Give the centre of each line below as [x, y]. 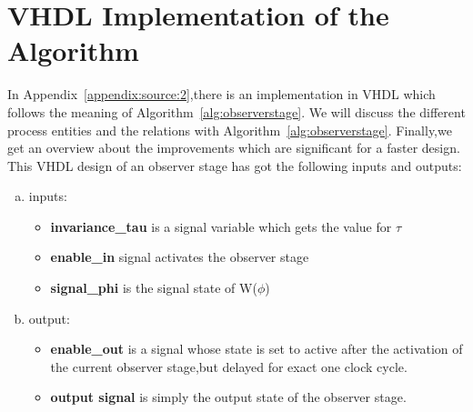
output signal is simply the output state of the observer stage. [228, 397]
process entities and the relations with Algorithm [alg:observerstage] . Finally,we [230, 130]
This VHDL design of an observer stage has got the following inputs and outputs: [235, 165]
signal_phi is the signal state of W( [154, 288]
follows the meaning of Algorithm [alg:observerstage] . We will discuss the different [236, 111]
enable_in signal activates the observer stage [180, 257]
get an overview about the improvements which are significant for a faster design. [234, 148]
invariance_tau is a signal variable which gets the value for [221, 226]
